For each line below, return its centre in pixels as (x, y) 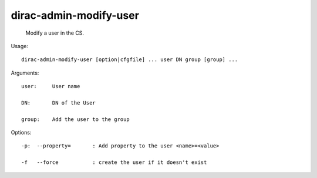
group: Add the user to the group (76, 119)
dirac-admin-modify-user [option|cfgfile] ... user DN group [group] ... (130, 60)
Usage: (20, 46)
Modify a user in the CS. (55, 33)
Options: (21, 133)
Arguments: (25, 73)
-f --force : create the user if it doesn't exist (114, 162)
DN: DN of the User (59, 103)
